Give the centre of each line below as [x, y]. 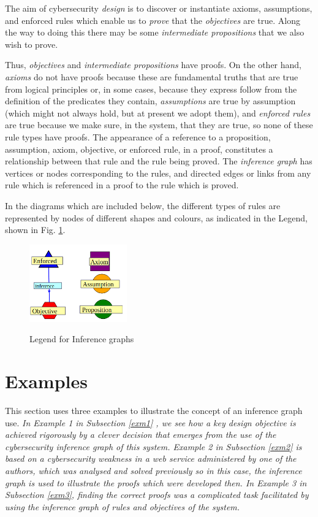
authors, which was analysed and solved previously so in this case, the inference [153, 470]
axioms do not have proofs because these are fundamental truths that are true [152, 76]
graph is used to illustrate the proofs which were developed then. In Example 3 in [156, 482]
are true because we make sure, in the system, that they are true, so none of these [159, 125]
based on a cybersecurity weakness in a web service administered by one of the [151, 458]
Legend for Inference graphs [82, 339]
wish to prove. [32, 44]
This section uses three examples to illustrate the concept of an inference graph [154, 410]
